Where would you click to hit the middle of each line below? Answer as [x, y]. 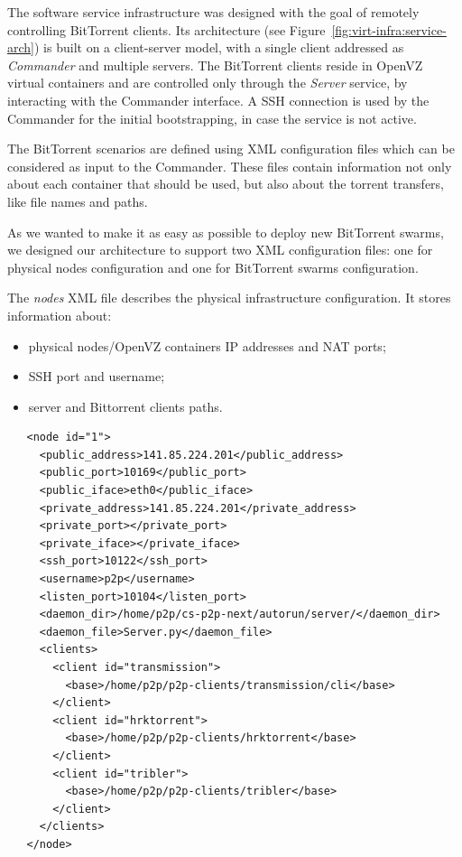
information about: [60, 315]
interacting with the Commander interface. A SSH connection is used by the [218, 100]
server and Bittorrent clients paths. [125, 406]
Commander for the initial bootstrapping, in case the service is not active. [212, 118]
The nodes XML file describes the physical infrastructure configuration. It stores [229, 298]
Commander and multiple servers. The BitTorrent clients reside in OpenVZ [215, 65]
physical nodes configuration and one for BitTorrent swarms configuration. [213, 267]
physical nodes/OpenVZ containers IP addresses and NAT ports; [207, 345]
